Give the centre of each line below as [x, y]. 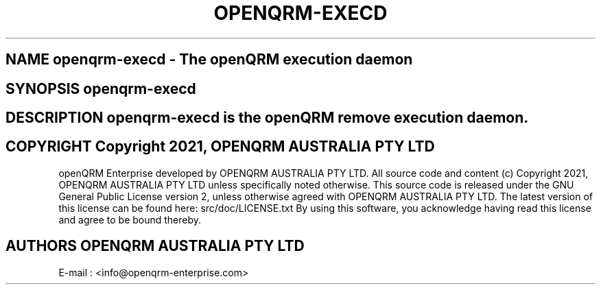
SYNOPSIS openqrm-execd [101, 88]
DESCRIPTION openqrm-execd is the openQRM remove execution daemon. [267, 118]
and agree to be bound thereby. [130, 219]
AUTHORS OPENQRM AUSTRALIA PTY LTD [155, 246]
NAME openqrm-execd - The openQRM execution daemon [209, 60]
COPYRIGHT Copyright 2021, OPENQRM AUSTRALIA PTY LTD [220, 147]
